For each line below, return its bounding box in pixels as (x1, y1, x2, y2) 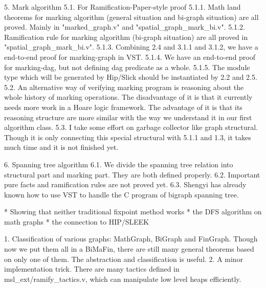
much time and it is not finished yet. (4, 142, 119, 152)
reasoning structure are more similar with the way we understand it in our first (4, 112, 252, 122)
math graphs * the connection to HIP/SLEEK (4, 216, 149, 227)
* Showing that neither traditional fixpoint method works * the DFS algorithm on (4, 206, 262, 217)
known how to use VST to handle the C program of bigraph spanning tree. (4, 189, 239, 200)
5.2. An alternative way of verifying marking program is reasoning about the (4, 81, 244, 92)
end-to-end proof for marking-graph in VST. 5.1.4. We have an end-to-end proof (4, 51, 256, 62)
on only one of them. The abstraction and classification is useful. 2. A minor (4, 253, 243, 264)
